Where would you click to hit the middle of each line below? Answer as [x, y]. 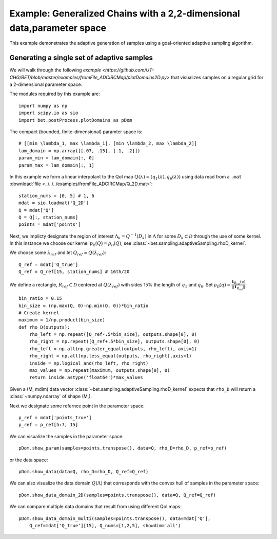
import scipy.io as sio [48, 113]
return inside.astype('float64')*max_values [86, 378]
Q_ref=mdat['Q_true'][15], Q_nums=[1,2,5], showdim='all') [105, 525]
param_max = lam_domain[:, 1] [57, 165]
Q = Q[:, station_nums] [48, 217]
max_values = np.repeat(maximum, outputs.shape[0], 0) [100, 371]
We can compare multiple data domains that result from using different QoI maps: [96, 507]
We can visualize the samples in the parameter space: [67, 436]
